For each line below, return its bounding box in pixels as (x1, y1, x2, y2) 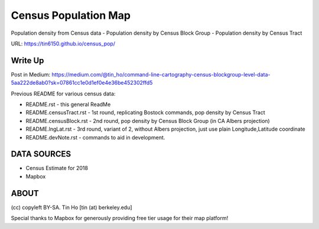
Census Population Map (11, 9, 131, 22)
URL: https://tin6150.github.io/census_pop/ (11, 40, 115, 47)
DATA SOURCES (11, 149, 71, 159)
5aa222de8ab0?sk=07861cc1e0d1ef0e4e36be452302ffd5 (11, 79, 153, 87)
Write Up (11, 55, 44, 65)
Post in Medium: (11, 71, 51, 78)
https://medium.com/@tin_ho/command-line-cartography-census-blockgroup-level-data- (51, 71, 271, 78)
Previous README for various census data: (11, 90, 116, 97)
